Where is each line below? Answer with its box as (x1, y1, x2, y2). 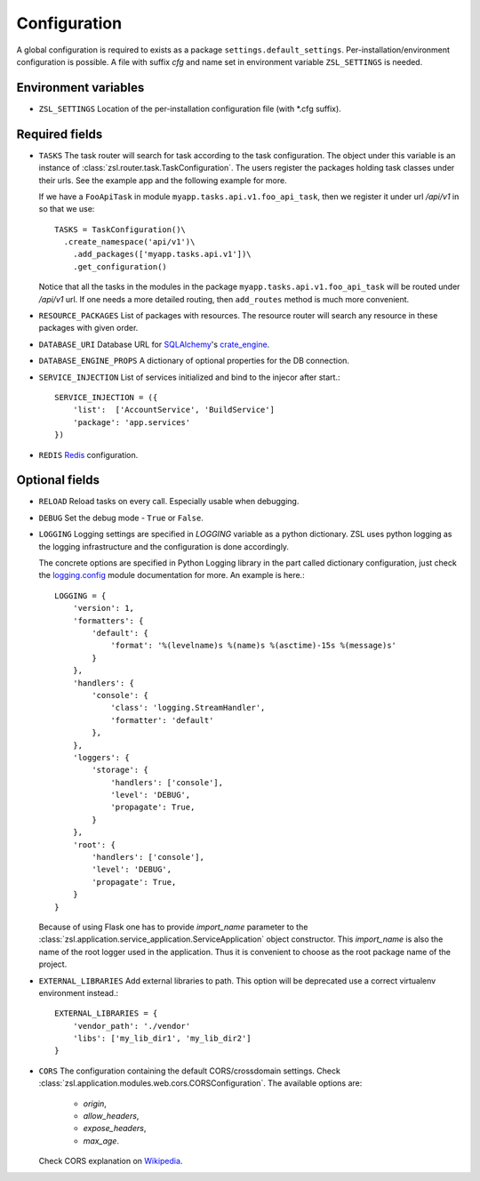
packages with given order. (38, 323, 139, 333)
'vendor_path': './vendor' (72, 1021, 191, 1031)
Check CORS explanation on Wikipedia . (38, 1156, 183, 1167)
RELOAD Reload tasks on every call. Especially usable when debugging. (38, 496, 300, 507)
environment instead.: (38, 987, 119, 998)
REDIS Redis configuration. (38, 449, 139, 460)
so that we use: (38, 204, 95, 214)
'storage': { (92, 765, 148, 775)
